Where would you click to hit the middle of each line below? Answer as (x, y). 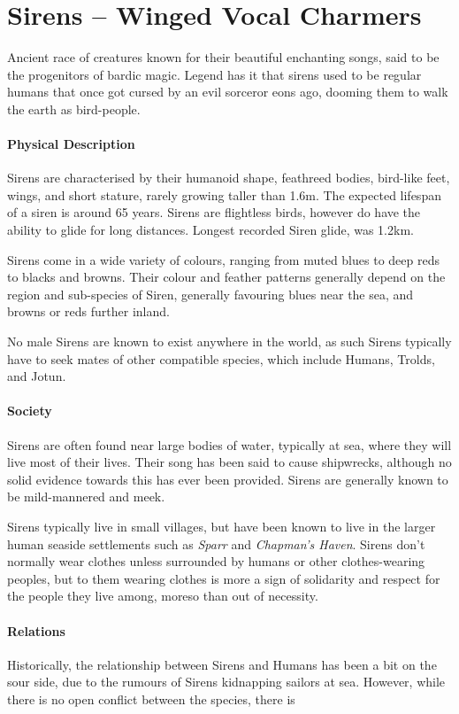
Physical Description (71, 144)
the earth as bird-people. (74, 109)
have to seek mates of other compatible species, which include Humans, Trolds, (221, 358)
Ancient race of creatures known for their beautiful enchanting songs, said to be (223, 57)
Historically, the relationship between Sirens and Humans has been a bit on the (222, 664)
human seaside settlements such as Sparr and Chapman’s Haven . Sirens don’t (216, 543)
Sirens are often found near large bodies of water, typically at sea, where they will (229, 444)
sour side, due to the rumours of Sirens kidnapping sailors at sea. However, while (226, 682)
